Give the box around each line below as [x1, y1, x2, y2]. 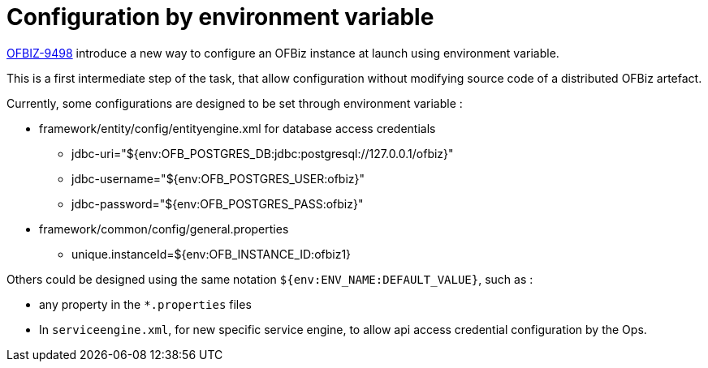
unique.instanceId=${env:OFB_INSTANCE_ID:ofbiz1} [71, 246, 352, 261]
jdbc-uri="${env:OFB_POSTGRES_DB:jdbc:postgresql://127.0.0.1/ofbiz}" [71, 146, 454, 160]
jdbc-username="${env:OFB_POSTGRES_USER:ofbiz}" [71, 171, 365, 186]
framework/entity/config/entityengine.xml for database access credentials [39, 121, 436, 135]
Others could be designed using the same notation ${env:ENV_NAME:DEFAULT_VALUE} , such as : [6, 272, 533, 286]
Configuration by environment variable [6, 3, 434, 31]
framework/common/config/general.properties [39, 221, 289, 236]
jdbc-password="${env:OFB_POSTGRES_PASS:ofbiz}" [71, 196, 364, 211]
